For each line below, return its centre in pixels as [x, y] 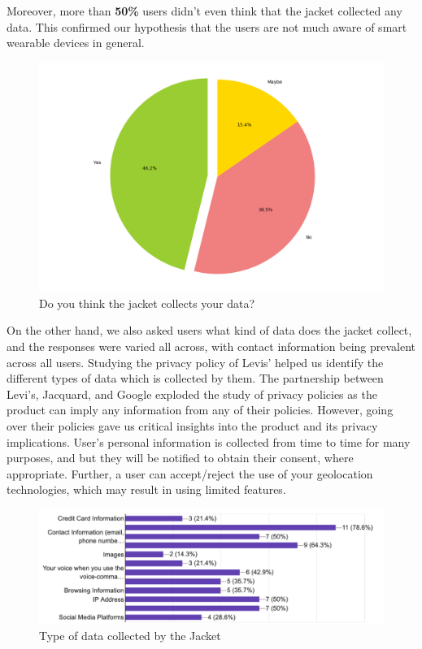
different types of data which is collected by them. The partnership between [195, 378]
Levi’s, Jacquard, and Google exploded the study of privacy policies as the [192, 394]
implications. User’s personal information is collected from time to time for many [209, 441]
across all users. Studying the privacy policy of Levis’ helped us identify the [195, 362]
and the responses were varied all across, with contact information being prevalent [211, 346]
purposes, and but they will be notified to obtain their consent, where [180, 458]
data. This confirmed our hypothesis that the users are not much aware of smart [207, 26]
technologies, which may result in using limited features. [146, 489]
